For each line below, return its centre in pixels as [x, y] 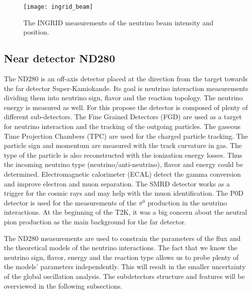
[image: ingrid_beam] [58, 7]
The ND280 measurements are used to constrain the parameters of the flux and [122, 238]
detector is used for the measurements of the [70, 202]
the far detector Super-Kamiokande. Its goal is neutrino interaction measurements [126, 88]
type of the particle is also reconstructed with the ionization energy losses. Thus [123, 155]
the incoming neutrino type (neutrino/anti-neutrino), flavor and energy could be [124, 164]
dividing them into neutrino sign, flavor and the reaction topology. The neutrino [124, 98]
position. [36, 32]
